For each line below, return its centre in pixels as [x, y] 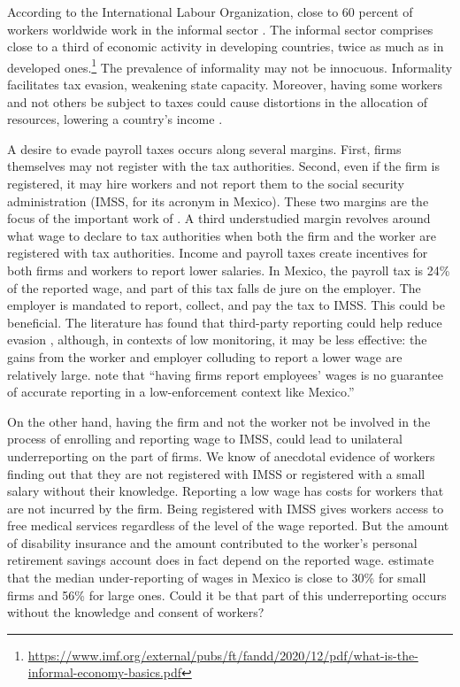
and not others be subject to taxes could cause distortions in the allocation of [217, 101]
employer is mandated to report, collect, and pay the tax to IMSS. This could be [226, 305]
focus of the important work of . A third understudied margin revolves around [219, 218]
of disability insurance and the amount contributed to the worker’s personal [212, 542]
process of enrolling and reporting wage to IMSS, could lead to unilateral [205, 439]
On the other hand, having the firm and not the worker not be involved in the [219, 421]
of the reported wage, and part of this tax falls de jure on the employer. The [214, 287]
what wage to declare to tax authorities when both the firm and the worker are [222, 235]
